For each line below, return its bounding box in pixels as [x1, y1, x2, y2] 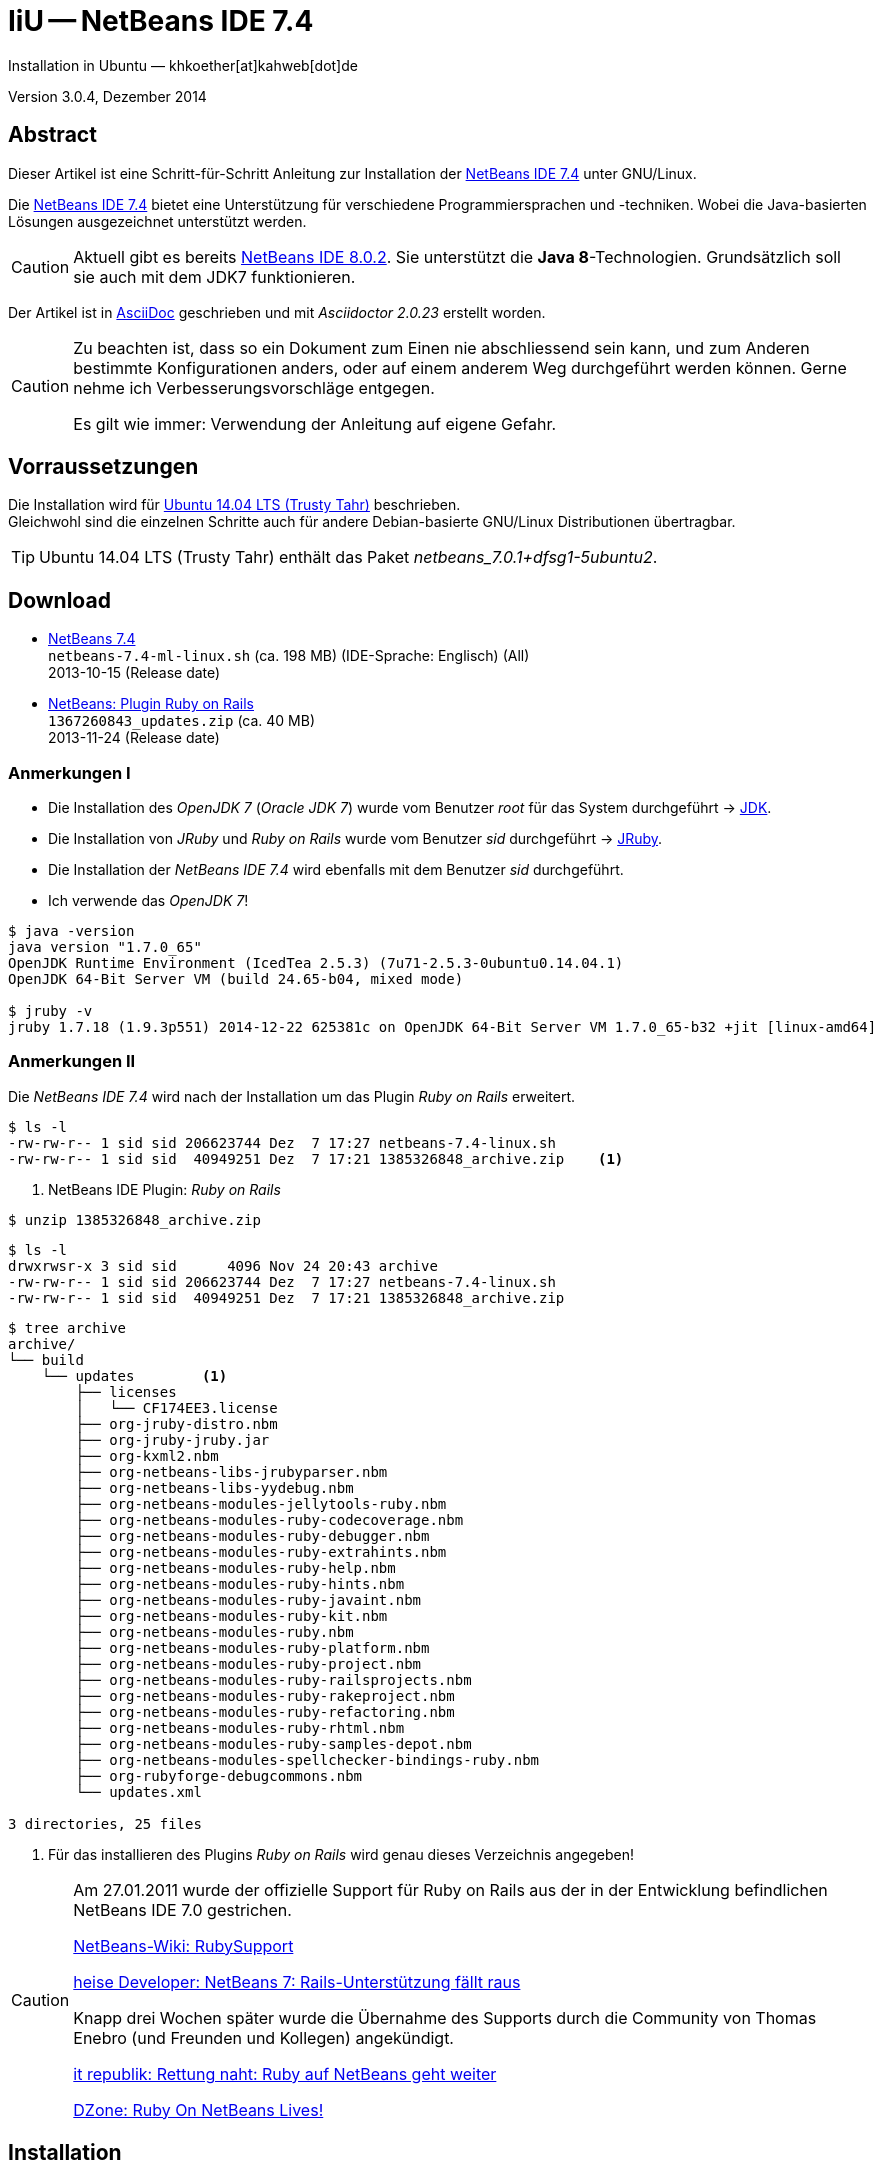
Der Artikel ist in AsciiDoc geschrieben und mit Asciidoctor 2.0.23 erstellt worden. [8, 303, 546, 321]
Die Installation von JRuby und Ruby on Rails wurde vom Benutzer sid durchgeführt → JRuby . [48, 830, 663, 848]
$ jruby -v [8, 1003, 93, 1020]
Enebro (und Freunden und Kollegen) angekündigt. [73, 2027, 454, 2048]
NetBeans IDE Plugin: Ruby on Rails [48, 1180, 281, 1198]
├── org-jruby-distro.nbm [75, 1415, 278, 1432]
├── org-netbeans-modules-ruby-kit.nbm [75, 1607, 388, 1624]
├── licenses [75, 1383, 177, 1400]
